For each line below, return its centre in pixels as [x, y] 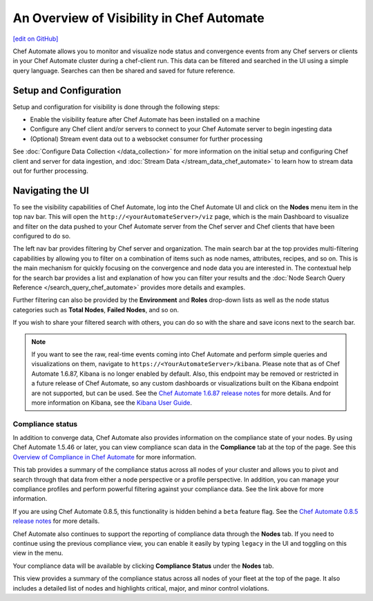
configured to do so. [42, 236]
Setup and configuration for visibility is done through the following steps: [116, 106]
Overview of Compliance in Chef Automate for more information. [105, 457]
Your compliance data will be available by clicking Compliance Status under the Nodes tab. [143, 566]
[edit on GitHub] [36, 39]
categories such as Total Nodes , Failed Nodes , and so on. [96, 309]
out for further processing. [50, 171]
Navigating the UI [51, 190]
